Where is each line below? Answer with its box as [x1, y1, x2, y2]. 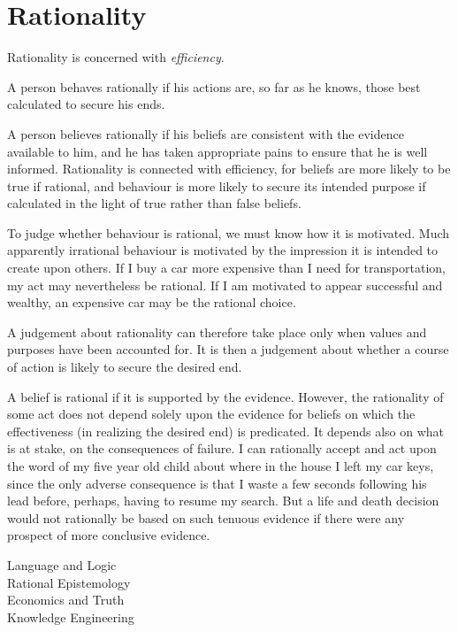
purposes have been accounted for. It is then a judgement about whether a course [7, 340, 449, 358]
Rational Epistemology [7, 573, 131, 591]
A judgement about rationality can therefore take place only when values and [7, 322, 427, 341]
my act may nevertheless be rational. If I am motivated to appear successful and [7, 275, 443, 294]
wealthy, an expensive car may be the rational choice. [7, 293, 296, 312]
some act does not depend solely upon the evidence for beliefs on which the [7, 405, 416, 423]
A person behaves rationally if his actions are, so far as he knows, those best [7, 77, 421, 96]
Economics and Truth [7, 590, 125, 609]
